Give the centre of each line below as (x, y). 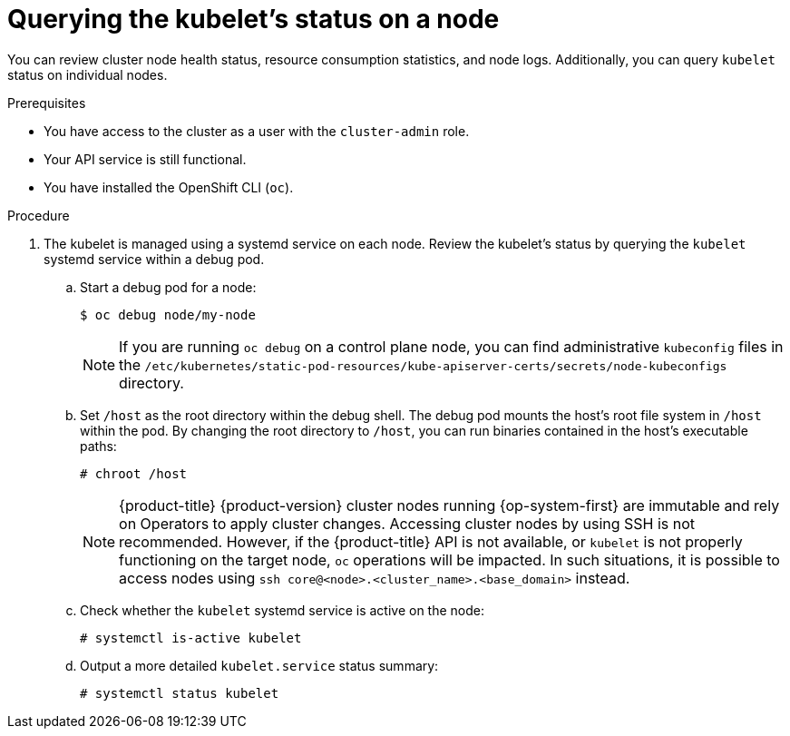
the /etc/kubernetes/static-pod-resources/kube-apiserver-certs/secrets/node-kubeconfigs (423, 364)
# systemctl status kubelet (180, 693)
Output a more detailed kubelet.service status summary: (259, 665)
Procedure (39, 215)
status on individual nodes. (88, 74)
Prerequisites (47, 103)
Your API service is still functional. (145, 159)
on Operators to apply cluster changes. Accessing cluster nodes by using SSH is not (407, 523)
